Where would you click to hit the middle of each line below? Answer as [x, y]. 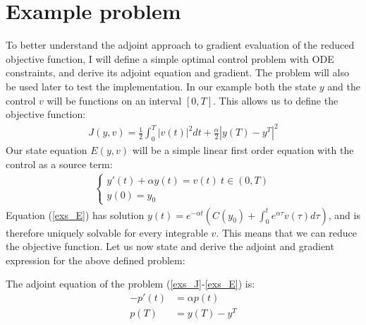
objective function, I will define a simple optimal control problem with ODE [170, 58]
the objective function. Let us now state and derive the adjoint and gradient [170, 246]
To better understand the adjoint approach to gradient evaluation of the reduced [180, 45]
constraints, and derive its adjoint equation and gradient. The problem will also [178, 72]
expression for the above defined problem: [96, 260]
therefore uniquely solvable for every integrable [107, 232]
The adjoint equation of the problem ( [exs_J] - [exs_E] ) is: [130, 284]
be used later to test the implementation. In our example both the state [161, 86]
